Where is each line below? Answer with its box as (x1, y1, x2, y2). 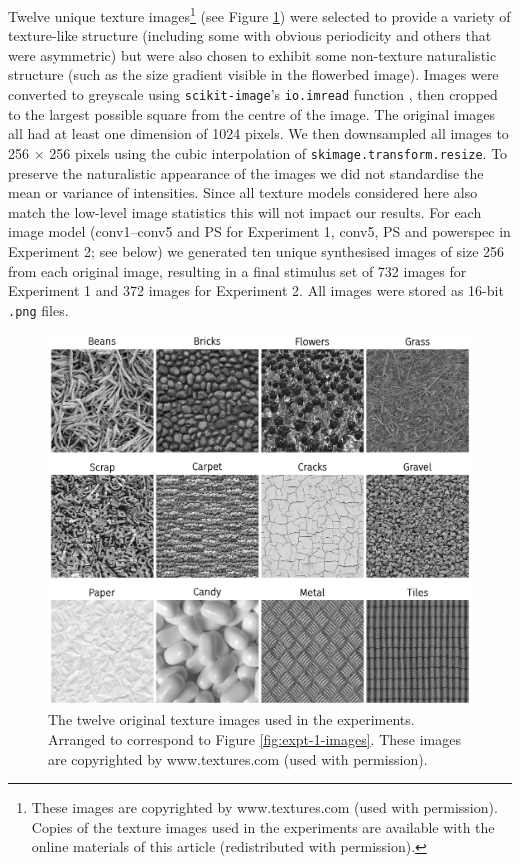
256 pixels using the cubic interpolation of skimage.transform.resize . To (49, 142, 508, 163)
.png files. (8, 299, 69, 320)
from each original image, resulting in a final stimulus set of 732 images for (8, 260, 467, 281)
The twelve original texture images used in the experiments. (48, 709, 415, 730)
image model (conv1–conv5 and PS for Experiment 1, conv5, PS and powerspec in (8, 221, 511, 242)
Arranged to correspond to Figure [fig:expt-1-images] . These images (48, 728, 461, 749)
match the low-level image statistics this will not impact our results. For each (8, 201, 482, 222)
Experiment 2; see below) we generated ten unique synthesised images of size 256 (8, 240, 505, 261)
